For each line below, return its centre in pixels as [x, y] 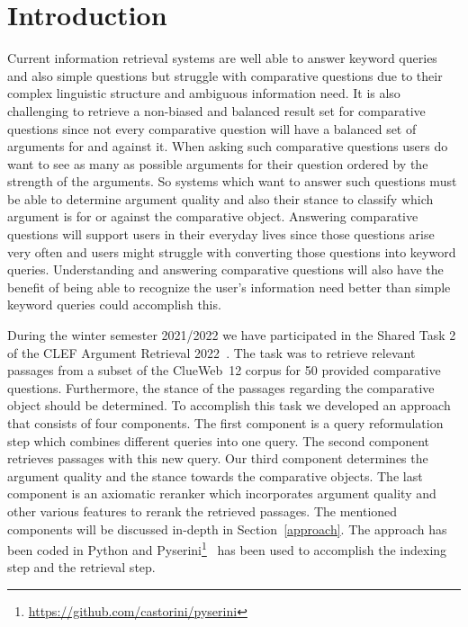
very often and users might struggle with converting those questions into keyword [232, 251]
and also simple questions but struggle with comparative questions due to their [225, 75]
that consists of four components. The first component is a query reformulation [225, 423]
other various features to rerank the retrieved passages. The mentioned [202, 511]
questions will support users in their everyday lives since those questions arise [221, 234]
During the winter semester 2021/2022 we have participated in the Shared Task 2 [232, 335]
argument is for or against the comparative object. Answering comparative [213, 216]
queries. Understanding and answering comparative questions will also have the [225, 269]
